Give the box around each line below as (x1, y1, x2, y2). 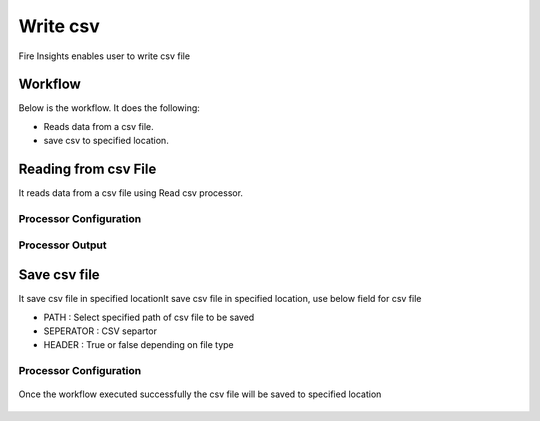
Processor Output (18, 238, 107, 252)
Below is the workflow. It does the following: (18, 102, 200, 114)
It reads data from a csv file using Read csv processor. (18, 187, 244, 199)
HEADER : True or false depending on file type (43, 339, 234, 351)
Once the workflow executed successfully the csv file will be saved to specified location (18, 388, 382, 400)
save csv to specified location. (43, 135, 169, 147)
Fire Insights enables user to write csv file (18, 50, 190, 62)
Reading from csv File (18, 161, 157, 178)
